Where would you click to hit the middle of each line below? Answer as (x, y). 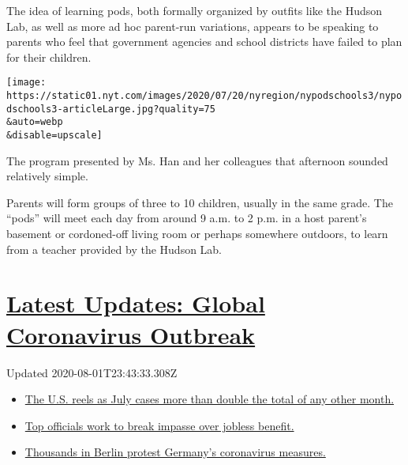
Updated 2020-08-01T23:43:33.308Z (92, 372)
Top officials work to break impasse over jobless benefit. (159, 425)
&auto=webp (35, 122)
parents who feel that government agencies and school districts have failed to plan (204, 42)
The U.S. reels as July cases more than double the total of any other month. (210, 399)
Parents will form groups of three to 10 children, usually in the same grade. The (200, 202)
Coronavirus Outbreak (131, 334)
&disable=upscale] (54, 135)
